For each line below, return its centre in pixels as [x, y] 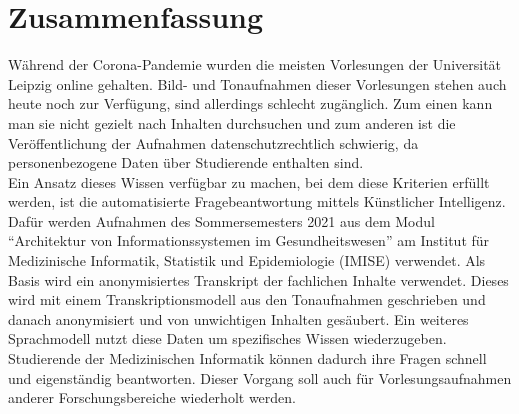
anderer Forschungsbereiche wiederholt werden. [152, 397]
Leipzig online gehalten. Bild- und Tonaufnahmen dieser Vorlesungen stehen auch [257, 83]
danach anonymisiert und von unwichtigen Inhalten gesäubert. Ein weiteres [238, 318]
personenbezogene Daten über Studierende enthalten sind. [186, 162]
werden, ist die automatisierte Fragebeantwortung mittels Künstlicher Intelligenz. [257, 201]
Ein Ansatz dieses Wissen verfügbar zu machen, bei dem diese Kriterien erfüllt [249, 181]
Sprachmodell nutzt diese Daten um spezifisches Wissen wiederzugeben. [227, 338]
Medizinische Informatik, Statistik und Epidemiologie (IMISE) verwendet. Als [247, 260]
